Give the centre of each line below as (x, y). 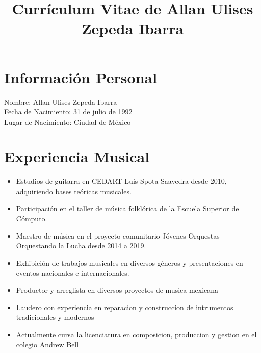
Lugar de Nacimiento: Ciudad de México (68, 121)
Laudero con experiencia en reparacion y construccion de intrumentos (125, 307)
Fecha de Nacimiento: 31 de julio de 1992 (68, 112)
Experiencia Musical (77, 157)
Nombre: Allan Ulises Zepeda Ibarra (61, 101)
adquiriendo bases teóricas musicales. (74, 191)
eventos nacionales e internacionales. (73, 273)
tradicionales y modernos (55, 317)
